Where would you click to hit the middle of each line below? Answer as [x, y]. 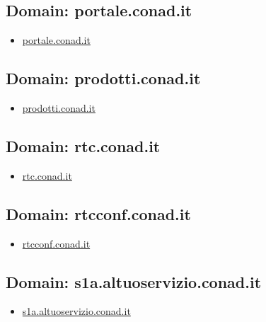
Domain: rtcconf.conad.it [98, 213]
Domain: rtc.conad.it [83, 145]
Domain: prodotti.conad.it [103, 78]
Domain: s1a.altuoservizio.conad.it [134, 281]
